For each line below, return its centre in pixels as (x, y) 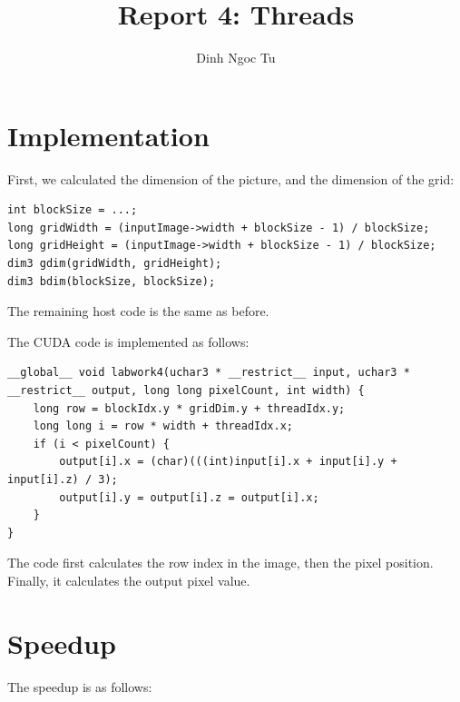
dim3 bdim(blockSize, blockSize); (112, 281)
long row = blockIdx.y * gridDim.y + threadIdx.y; (189, 408)
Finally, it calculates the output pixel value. (129, 580)
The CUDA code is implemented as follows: (128, 341)
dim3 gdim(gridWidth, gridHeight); (115, 264)
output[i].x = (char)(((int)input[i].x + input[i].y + (228, 462)
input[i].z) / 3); (63, 479)
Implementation (108, 135)
